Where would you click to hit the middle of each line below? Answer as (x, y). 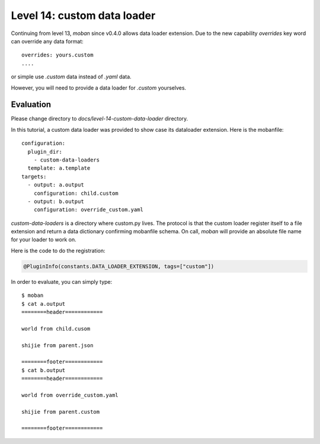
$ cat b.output (44, 370)
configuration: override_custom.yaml (88, 210)
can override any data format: (47, 41)
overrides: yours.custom (57, 55)
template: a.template (59, 168)
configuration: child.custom (76, 193)
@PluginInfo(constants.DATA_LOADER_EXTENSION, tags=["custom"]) (119, 266)
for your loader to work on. (44, 240)
